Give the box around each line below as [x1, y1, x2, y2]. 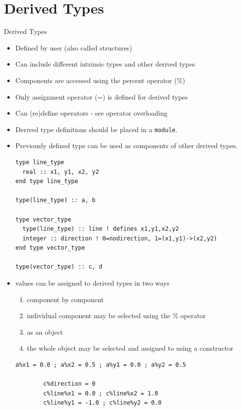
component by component [27, 294, 104, 304]
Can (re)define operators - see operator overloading [15, 108, 168, 118]
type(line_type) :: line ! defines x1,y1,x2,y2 [22, 225, 179, 233]
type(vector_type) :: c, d [15, 263, 103, 271]
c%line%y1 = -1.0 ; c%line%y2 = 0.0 [43, 399, 162, 407]
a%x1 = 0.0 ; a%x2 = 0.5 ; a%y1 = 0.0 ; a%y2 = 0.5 [15, 361, 186, 369]
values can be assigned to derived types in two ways [15, 278, 170, 288]
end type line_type [15, 178, 78, 185]
